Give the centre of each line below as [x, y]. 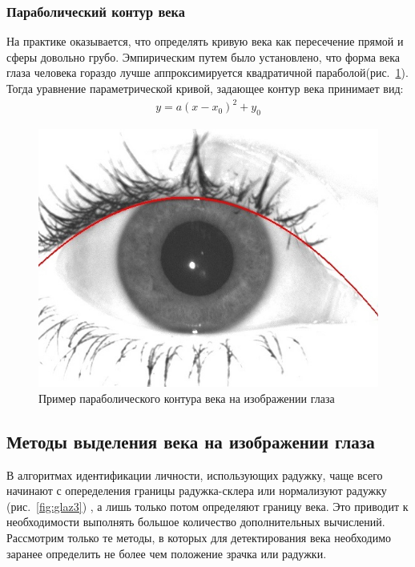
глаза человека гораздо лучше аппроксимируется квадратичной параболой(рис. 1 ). [207, 72]
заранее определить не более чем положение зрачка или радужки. [167, 553]
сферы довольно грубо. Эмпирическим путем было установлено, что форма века [203, 56]
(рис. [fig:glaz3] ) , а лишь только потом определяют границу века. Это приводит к [207, 506]
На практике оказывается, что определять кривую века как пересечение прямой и [205, 41]
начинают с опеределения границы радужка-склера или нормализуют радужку [197, 491]
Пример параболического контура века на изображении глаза [187, 398]
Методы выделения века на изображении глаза [191, 441]
